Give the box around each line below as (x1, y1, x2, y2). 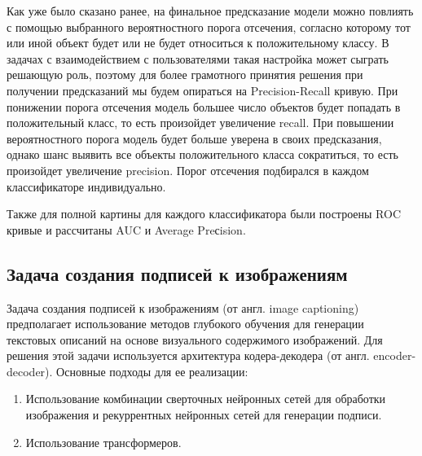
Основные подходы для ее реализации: (56, 362, 248, 379)
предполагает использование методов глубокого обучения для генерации (7, 315, 364, 332)
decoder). (7, 362, 53, 379)
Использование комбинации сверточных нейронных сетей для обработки (25, 390, 386, 407)
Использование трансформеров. (25, 433, 182, 450)
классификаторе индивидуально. (7, 178, 166, 195)
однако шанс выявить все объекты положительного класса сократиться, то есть (7, 146, 398, 163)
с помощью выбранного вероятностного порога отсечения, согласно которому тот (7, 18, 411, 35)
